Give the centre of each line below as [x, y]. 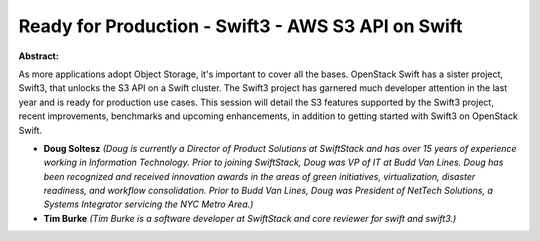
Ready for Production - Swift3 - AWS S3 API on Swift [240, 26]
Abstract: [38, 56]
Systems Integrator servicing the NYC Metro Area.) [148, 204]
